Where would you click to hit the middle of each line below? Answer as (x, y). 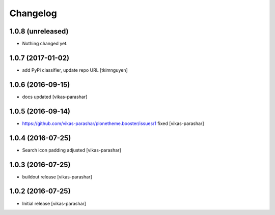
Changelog (33, 13)
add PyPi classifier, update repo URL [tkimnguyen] (75, 70)
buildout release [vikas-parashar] (57, 177)
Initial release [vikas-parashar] (54, 203)
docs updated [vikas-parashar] (55, 97)
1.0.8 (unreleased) (39, 31)
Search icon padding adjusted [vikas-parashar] (72, 150)
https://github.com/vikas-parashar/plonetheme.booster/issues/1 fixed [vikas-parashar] (113, 123)
